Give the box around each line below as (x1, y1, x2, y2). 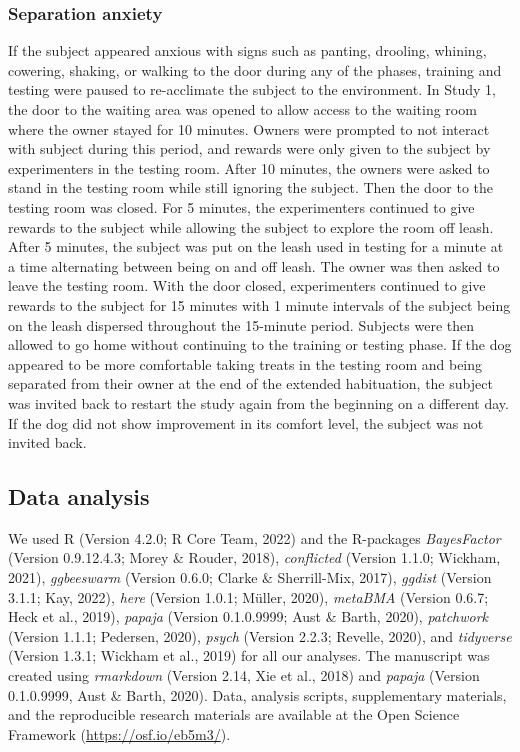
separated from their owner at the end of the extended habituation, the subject (8, 373, 493, 394)
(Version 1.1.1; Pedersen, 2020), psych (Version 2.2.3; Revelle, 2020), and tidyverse (8, 625, 512, 646)
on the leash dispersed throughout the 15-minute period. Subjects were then (8, 314, 474, 335)
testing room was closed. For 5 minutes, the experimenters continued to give (8, 196, 475, 217)
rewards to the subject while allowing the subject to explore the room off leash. (8, 216, 494, 237)
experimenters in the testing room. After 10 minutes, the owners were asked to (8, 157, 490, 178)
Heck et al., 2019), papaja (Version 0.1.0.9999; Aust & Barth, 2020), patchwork (8, 606, 489, 627)
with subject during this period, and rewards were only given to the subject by (8, 138, 491, 159)
